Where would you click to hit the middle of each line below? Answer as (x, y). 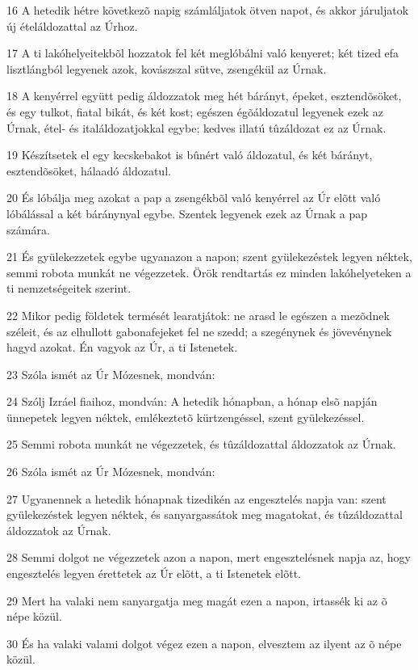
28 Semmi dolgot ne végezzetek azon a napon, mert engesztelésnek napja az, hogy (209, 557)
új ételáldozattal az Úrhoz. (72, 25)
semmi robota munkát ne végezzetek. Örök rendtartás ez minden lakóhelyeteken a (209, 272)
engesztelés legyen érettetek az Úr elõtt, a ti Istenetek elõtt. (154, 573)
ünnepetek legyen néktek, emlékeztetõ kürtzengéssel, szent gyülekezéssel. (186, 417)
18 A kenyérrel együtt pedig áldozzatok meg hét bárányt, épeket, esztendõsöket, (204, 96)
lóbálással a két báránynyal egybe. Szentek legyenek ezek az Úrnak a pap (187, 213)
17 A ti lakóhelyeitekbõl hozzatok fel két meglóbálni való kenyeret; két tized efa (203, 53)
